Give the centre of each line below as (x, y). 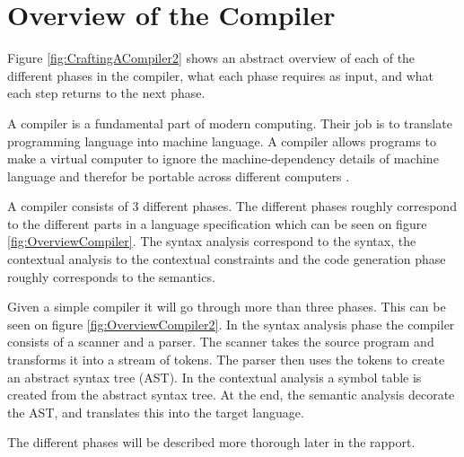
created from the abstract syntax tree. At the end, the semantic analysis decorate (231, 395)
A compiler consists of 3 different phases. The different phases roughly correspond (232, 206)
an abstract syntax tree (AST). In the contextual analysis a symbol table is (214, 377)
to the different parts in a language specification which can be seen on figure (217, 223)
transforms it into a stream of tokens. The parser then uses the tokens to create (226, 360)
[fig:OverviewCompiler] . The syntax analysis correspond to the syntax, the (212, 241)
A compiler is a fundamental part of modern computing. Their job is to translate (230, 123)
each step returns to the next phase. (106, 93)
